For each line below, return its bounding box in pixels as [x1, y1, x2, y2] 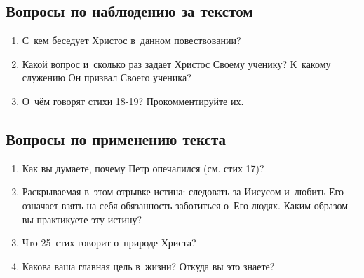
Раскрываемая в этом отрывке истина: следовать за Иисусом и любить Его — [22, 184, 358, 199]
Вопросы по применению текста [6, 127, 227, 149]
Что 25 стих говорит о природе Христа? [22, 235, 196, 250]
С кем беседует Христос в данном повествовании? [22, 33, 241, 48]
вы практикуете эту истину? [22, 211, 142, 226]
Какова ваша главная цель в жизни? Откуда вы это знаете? [22, 258, 275, 273]
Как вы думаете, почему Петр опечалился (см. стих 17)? [22, 160, 264, 175]
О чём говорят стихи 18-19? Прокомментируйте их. [22, 93, 244, 108]
